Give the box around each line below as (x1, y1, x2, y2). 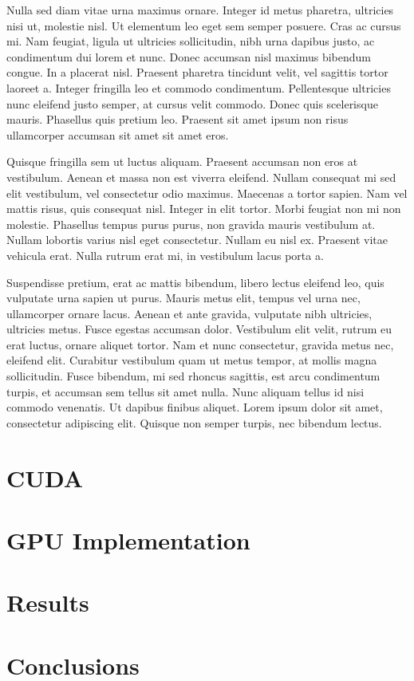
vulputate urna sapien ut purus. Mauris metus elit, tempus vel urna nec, (6, 289, 361, 306)
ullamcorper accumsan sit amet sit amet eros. (6, 126, 229, 143)
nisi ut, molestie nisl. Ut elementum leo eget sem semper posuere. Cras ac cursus (6, 17, 401, 33)
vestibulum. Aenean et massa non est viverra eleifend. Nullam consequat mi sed (6, 168, 396, 185)
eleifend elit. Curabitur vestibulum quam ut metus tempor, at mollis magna (6, 352, 377, 368)
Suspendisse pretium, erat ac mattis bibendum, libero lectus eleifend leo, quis (6, 274, 384, 290)
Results (6, 586, 89, 619)
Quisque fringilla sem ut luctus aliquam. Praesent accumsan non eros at (6, 153, 358, 170)
